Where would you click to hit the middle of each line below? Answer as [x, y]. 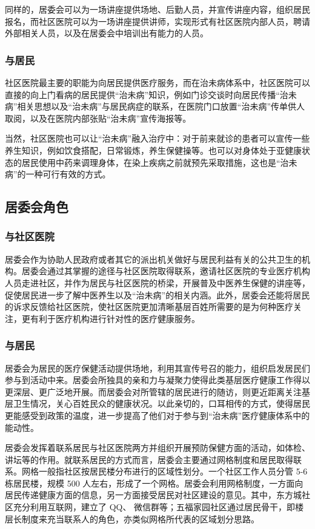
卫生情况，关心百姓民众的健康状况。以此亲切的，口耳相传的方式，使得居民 [161, 403]
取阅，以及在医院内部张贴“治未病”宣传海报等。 [98, 118]
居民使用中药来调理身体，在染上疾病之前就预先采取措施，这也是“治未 [159, 162]
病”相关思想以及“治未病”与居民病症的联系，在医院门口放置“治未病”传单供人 [155, 106]
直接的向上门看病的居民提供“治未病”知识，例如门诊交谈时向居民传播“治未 [151, 94]
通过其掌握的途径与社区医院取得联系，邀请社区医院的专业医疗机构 [178, 271]
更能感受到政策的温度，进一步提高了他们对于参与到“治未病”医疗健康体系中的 [157, 415]
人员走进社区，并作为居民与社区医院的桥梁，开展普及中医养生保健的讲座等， [157, 282]
